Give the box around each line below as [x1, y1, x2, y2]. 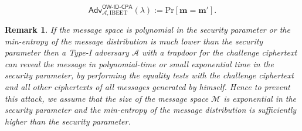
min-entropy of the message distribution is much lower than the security [5, 35, 263, 47]
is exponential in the [223, 92, 297, 104]
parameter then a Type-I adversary [5, 46, 129, 58]
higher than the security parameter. [5, 115, 131, 127]
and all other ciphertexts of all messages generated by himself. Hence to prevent [5, 80, 290, 92]
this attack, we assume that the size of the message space [5, 92, 209, 104]
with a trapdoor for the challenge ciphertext [141, 46, 297, 58]
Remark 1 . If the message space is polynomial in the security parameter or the [5, 23, 290, 35]
